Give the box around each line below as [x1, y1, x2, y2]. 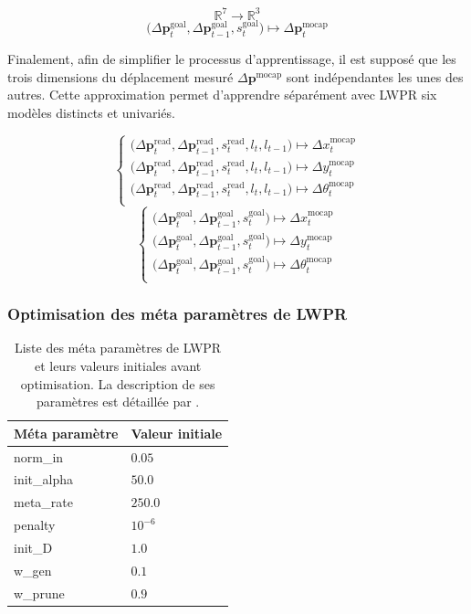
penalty [14, 515, 56, 535]
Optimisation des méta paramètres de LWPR [7, 302, 348, 325]
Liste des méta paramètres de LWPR [14, 338, 222, 357]
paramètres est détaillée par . [36, 392, 200, 411]
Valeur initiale [131, 423, 223, 442]
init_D [14, 538, 53, 556]
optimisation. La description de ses [20, 374, 215, 393]
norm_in [14, 447, 64, 466]
